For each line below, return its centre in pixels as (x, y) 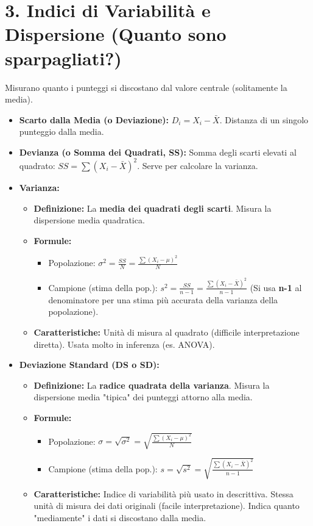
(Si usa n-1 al (276, 287)
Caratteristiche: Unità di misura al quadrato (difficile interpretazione (167, 332)
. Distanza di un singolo (264, 119)
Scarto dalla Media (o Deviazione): (94, 119)
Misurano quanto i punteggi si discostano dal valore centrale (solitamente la (146, 87)
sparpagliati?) (63, 58)
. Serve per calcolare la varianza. (198, 165)
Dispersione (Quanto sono (116, 34)
